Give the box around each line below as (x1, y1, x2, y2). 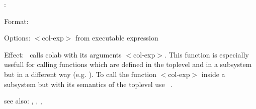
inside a (201, 68, 225, 79)
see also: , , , (4, 95, 42, 106)
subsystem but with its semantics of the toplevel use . (4, 78, 173, 89)
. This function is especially (164, 49, 249, 59)
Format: (4, 15, 29, 26)
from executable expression (75, 32, 158, 43)
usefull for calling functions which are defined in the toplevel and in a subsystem (4, 59, 252, 69)
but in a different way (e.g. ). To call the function (4, 68, 156, 79)
